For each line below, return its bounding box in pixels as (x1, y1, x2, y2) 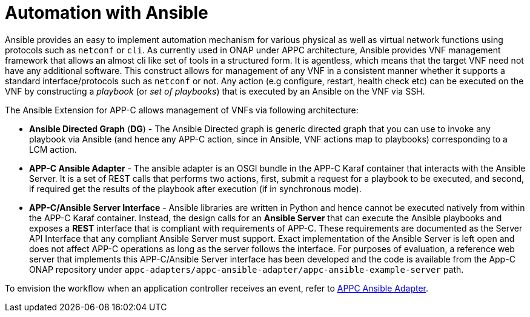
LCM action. (29, 144, 77, 155)
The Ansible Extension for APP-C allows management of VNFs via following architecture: (5, 104, 359, 115)
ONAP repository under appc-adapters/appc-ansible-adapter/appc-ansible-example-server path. (29, 264, 464, 275)
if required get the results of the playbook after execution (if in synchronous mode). (29, 183, 362, 194)
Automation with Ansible (5, 2, 208, 23)
